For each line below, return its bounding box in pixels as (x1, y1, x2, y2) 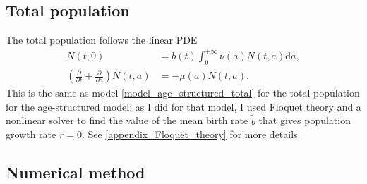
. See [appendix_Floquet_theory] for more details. (81, 127, 301, 142)
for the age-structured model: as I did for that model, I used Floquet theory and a (6, 99, 361, 114)
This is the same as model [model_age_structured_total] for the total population (6, 85, 360, 100)
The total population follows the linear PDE (6, 32, 198, 47)
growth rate (6, 127, 56, 142)
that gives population (258, 113, 351, 128)
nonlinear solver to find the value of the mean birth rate (6, 113, 248, 128)
